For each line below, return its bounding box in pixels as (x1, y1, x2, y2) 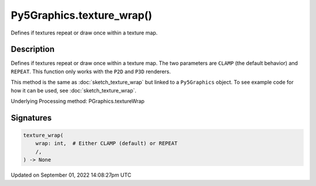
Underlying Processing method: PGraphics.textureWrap (11, 98, 145, 105)
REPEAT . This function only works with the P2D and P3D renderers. (11, 68, 171, 75)
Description (11, 44, 55, 54)
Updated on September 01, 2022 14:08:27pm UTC (11, 171, 132, 178)
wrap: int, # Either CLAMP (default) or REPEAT (35, 140, 178, 147)
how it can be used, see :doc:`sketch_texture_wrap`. (11, 87, 137, 94)
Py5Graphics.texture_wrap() (11, 9, 152, 22)
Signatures (11, 113, 52, 123)
